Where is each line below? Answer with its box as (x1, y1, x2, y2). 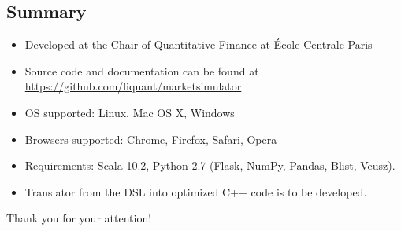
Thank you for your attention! (6, 210, 152, 226)
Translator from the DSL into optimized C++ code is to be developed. (24, 183, 367, 200)
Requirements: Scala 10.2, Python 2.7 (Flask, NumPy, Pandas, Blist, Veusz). (24, 157, 395, 174)
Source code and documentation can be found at (24, 62, 259, 79)
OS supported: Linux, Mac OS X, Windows (24, 104, 235, 120)
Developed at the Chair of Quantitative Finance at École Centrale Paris (24, 36, 373, 53)
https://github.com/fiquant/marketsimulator (24, 78, 242, 94)
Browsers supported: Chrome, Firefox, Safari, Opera (24, 130, 277, 147)
